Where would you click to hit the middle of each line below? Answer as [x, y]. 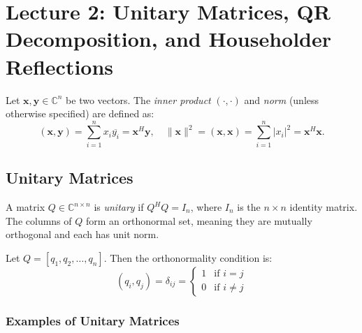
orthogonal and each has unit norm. [82, 234]
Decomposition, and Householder [168, 39]
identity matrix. [324, 207]
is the [249, 207]
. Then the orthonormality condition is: [188, 257]
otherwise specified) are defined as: [80, 113]
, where [206, 207]
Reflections [60, 66]
